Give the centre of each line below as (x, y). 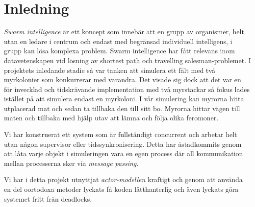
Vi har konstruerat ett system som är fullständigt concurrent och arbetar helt (121, 134)
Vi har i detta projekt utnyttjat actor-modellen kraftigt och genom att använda (123, 179)
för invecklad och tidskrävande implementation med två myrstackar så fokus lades (127, 89)
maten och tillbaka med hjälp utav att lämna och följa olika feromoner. (111, 118)
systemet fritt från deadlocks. (48, 198)
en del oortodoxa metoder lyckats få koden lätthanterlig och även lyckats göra (121, 189)
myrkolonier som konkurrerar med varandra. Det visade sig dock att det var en (123, 80)
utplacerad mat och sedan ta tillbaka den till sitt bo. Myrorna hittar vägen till (122, 108)
